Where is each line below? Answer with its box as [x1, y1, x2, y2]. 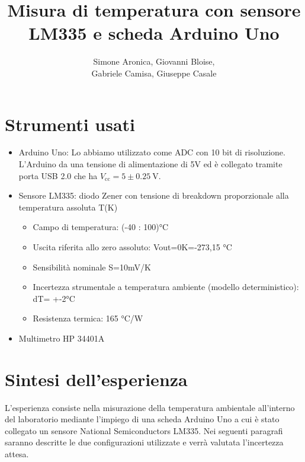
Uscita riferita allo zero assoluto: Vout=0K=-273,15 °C [33, 241, 232, 253]
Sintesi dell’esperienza [5, 367, 188, 391]
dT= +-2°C [33, 292, 75, 304]
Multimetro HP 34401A [18, 332, 105, 344]
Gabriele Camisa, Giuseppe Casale [91, 66, 217, 79]
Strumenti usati [5, 111, 136, 136]
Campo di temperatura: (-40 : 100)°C [33, 221, 169, 233]
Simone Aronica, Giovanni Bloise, [93, 55, 215, 68]
